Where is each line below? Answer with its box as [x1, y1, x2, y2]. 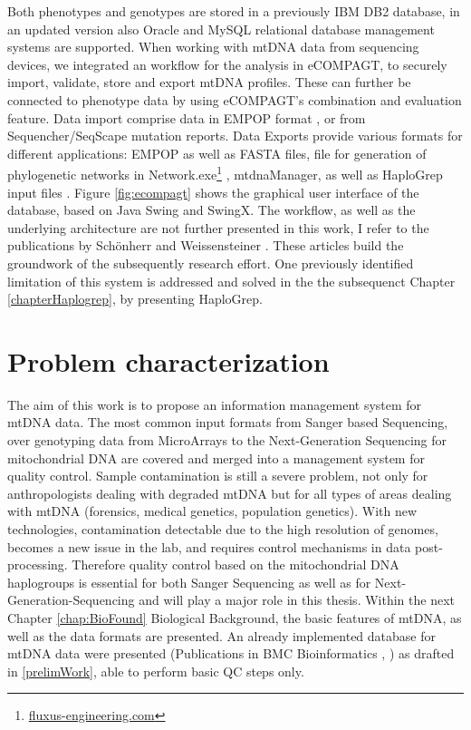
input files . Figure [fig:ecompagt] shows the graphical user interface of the [7, 182, 419, 201]
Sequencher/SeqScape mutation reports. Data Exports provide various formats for [7, 126, 463, 145]
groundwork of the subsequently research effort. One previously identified [7, 253, 414, 272]
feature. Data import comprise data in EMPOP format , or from [7, 108, 366, 127]
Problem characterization [7, 342, 330, 379]
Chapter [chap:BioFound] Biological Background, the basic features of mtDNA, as [7, 608, 462, 627]
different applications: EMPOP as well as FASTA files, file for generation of [7, 143, 427, 162]
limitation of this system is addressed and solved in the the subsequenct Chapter [7, 271, 456, 290]
